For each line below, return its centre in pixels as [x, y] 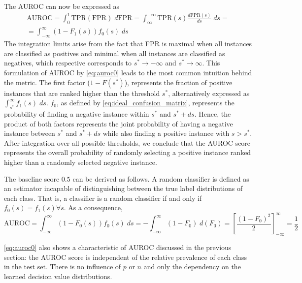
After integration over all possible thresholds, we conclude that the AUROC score [127, 142]
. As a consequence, [93, 207]
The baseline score [32, 178]
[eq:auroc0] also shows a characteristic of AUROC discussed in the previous [118, 247]
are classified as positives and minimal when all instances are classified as [115, 53]
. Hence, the [213, 114]
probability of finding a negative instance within [77, 114]
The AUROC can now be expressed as [62, 6]
